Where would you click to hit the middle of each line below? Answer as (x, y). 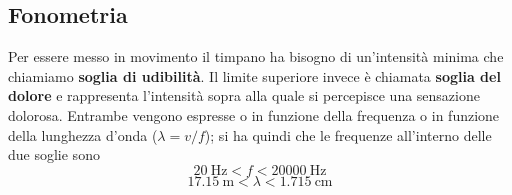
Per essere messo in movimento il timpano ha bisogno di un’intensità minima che (256, 56)
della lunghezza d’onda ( (83, 134)
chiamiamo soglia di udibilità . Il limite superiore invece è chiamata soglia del (254, 75)
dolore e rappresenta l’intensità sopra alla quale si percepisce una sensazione (244, 95)
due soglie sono (54, 154)
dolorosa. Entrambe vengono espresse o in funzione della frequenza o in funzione (254, 114)
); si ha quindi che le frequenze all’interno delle (348, 134)
